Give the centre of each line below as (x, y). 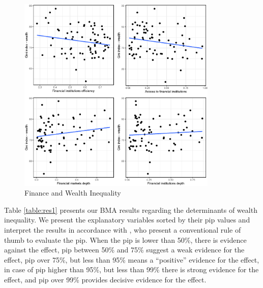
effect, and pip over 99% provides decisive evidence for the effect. (105, 279)
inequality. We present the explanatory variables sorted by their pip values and (127, 220)
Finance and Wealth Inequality (73, 193)
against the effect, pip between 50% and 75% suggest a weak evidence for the (124, 250)
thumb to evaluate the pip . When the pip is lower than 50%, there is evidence (125, 239)
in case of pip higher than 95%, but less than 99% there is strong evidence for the (131, 269)
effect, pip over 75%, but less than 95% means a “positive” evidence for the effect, (132, 259)
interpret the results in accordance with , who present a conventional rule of (123, 229)
